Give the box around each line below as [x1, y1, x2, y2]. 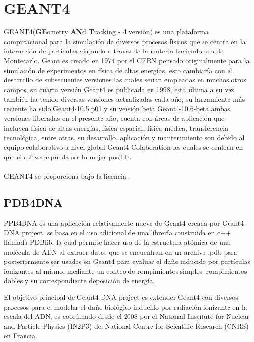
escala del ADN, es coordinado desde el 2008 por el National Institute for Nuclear [4, 311, 250, 321]
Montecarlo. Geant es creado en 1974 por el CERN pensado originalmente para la [4, 55, 250, 65]
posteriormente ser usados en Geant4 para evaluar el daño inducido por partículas [4, 256, 251, 266]
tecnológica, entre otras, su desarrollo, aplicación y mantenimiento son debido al [4, 132, 245, 142]
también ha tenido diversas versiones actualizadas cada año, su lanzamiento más [4, 94, 245, 104]
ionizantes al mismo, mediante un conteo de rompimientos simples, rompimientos [4, 265, 247, 276]
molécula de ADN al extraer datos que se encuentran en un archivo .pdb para [4, 246, 237, 257]
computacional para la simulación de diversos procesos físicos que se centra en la [4, 36, 246, 46]
